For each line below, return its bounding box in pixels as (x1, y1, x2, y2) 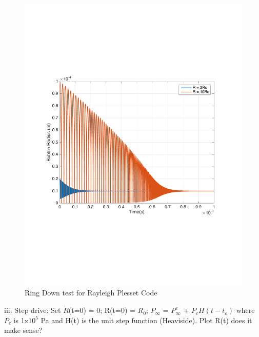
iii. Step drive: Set (4, 305, 61, 315)
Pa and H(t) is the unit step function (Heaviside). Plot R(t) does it (41, 314, 252, 325)
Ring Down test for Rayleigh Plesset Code (25, 287, 157, 298)
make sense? (4, 325, 43, 335)
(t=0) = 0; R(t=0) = (68, 305, 135, 315)
